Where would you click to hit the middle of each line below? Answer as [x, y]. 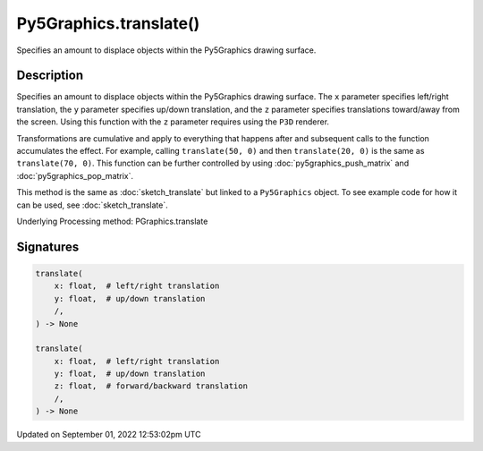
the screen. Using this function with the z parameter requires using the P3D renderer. [173, 122]
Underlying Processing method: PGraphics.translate [112, 221]
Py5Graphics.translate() [108, 23]
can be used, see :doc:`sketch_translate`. [93, 205]
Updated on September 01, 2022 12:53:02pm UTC [109, 435]
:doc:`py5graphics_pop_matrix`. [75, 175]
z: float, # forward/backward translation [151, 386]
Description [50, 76]
